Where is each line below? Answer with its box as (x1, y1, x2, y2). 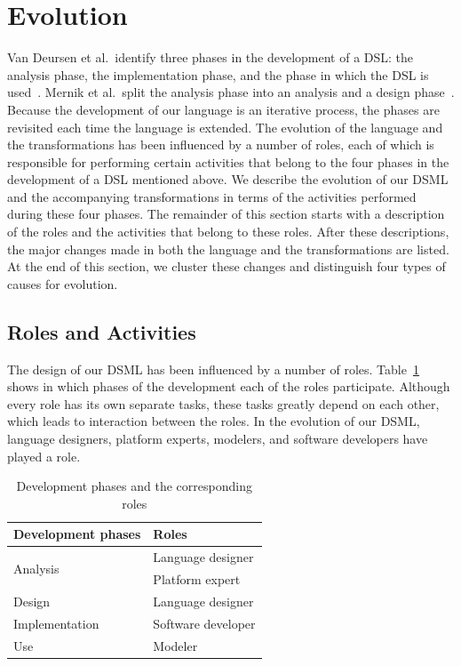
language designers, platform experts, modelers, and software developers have (7, 429, 428, 448)
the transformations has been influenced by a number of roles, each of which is (7, 135, 434, 154)
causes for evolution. (7, 274, 118, 293)
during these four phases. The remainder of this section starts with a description (7, 205, 445, 223)
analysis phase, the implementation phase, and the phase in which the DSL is (7, 65, 429, 84)
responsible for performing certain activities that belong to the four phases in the (7, 152, 449, 171)
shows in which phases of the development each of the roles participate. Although (7, 377, 450, 396)
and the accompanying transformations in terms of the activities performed (7, 187, 417, 205)
